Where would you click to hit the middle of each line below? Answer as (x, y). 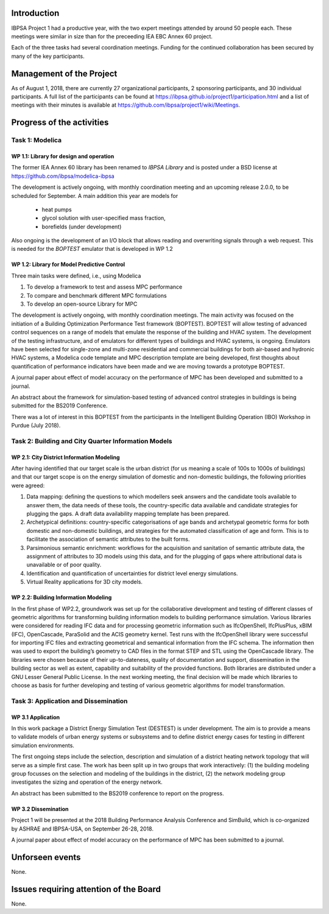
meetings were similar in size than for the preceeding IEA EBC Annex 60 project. (112, 36)
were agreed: (28, 485)
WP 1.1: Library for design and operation (63, 156)
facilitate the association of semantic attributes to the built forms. (108, 540)
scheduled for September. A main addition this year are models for (95, 195)
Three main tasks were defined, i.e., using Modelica (76, 276)
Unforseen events (46, 857)
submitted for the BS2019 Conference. (59, 406)
